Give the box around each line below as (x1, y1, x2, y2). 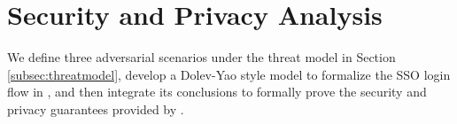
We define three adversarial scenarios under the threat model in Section (7, 48, 396, 66)
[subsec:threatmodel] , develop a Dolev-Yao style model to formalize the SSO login (7, 65, 451, 83)
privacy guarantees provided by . (7, 99, 184, 118)
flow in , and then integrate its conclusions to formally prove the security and (7, 82, 427, 101)
